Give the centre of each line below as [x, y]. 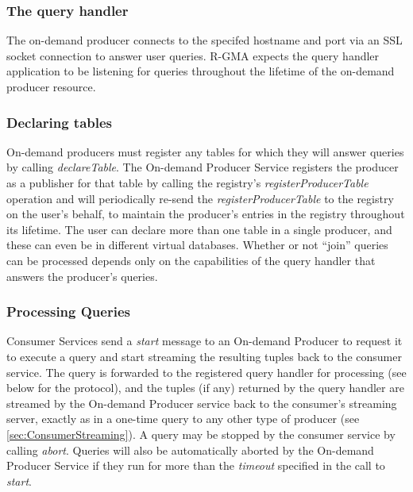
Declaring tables [60, 122]
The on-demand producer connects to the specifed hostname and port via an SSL [205, 40]
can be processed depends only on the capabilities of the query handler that [191, 260]
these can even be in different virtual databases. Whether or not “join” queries [197, 245]
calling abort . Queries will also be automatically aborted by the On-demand [190, 450]
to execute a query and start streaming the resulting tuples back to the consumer [204, 356]
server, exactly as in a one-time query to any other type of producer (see [183, 419]
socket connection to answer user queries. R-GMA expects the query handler [193, 55]
